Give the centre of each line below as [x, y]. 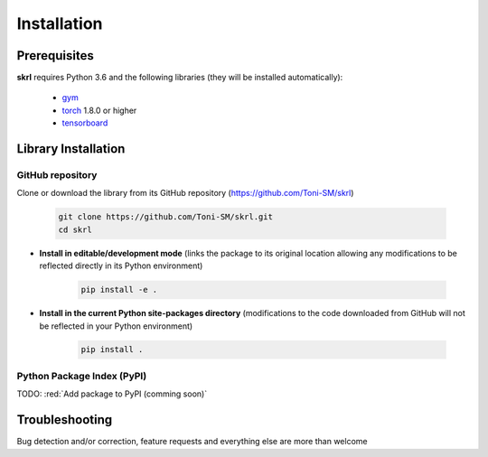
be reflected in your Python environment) [116, 326]
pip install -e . [119, 290]
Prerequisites [55, 56]
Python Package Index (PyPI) [82, 376]
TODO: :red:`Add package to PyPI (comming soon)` [112, 394]
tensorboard [85, 123]
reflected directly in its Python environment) [121, 266]
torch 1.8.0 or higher [99, 110]
